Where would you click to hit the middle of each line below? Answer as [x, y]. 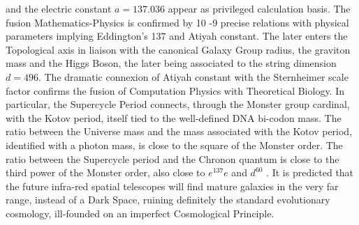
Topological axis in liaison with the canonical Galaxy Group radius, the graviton [178, 49]
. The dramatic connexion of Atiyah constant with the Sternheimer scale [193, 76]
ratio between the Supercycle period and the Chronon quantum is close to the [173, 158]
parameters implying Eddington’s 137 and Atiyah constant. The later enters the [177, 36]
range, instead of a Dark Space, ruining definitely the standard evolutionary [168, 200]
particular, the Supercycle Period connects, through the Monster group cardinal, [178, 104]
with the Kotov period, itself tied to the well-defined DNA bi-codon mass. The [174, 117]
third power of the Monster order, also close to [105, 172]
